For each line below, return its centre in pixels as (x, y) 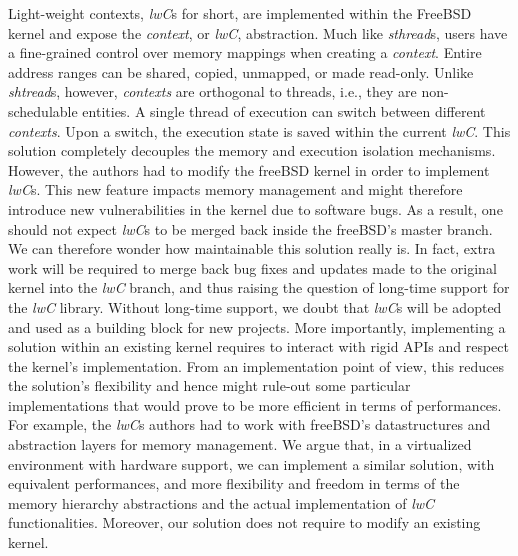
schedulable (43, 110)
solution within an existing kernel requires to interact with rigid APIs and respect (258, 346)
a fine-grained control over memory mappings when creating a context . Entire (245, 52)
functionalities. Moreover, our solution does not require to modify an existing (244, 522)
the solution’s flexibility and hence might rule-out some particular (209, 385)
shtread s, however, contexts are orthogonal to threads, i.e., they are (212, 91)
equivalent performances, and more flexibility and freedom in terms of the (234, 483)
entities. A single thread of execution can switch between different (284, 110)
